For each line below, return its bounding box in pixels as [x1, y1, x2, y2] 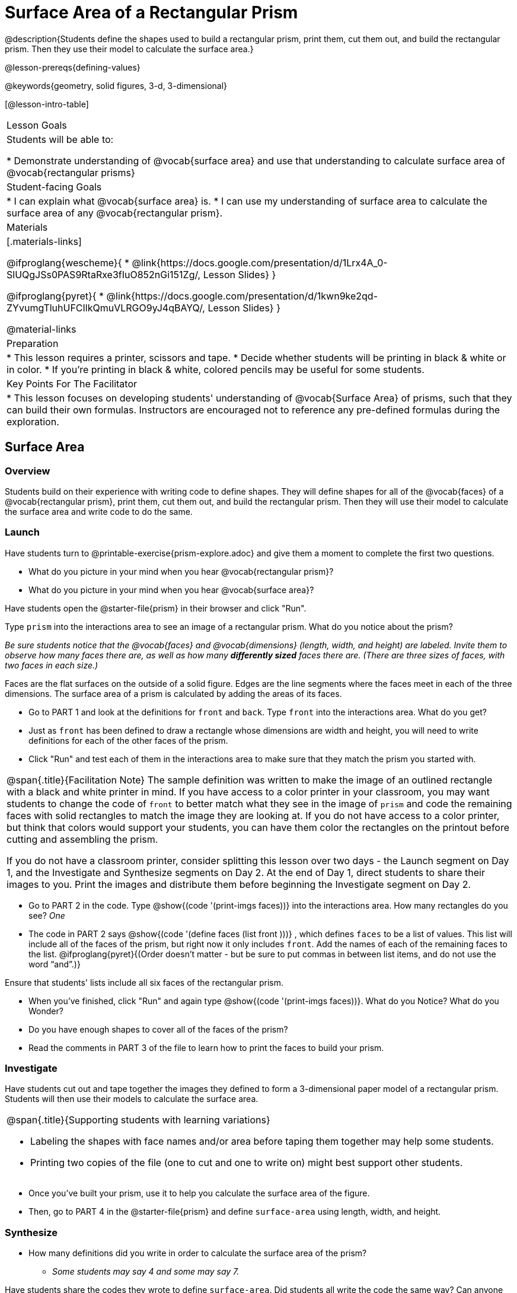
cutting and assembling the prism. [7, 833, 158, 845]
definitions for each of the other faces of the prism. [28, 735, 228, 746]
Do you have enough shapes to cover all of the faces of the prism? [28, 1024, 288, 1034]
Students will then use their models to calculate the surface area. [5, 1094, 258, 1104]
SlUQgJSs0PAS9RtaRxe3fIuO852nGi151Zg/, [7, 268, 201, 281]
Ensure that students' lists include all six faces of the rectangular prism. [5, 977, 283, 988]
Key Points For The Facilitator [7, 377, 138, 390]
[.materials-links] [7, 235, 82, 247]
